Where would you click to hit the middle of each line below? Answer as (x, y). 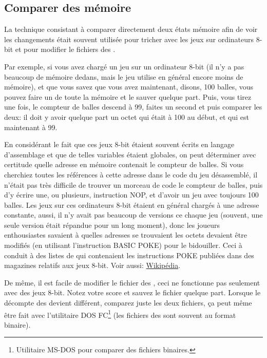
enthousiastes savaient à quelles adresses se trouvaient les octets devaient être (126, 235)
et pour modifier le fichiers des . (65, 49)
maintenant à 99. (31, 127)
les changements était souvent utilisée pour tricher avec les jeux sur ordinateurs (129, 39)
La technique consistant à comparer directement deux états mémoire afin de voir (131, 29)
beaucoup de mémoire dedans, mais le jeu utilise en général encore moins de (124, 76)
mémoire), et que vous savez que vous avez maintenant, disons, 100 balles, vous (129, 87)
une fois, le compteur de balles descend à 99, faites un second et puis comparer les (133, 107)
